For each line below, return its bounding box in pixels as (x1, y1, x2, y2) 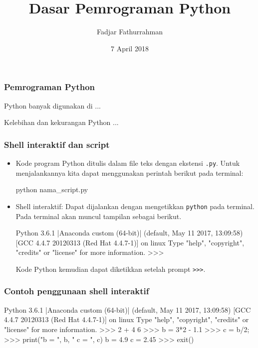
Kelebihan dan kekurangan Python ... (4, 117, 119, 127)
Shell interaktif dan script (4, 138, 110, 150)
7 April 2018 (111, 43, 149, 53)
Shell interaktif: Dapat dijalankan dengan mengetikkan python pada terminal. (15, 201, 255, 211)
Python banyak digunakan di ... (4, 100, 101, 111)
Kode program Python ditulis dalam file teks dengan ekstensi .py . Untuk (15, 158, 240, 168)
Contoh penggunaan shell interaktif (4, 285, 149, 297)
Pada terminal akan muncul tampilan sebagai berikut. (15, 211, 182, 221)
